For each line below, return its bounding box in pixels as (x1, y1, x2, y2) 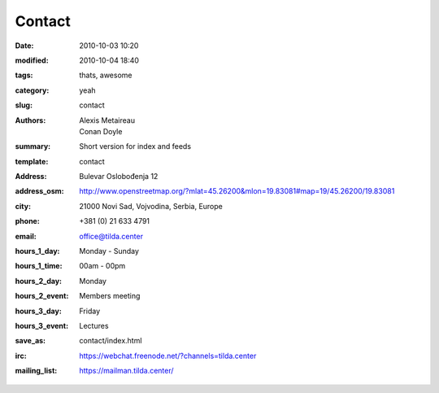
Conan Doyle (79, 126, 123, 136)
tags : (15, 70, 33, 81)
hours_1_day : (15, 247, 60, 256)
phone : (15, 216, 40, 226)
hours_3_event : (15, 321, 69, 330)
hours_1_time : (15, 261, 63, 271)
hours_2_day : (15, 276, 63, 286)
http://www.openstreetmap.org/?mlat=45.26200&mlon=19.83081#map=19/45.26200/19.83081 (79, 186, 395, 196)
